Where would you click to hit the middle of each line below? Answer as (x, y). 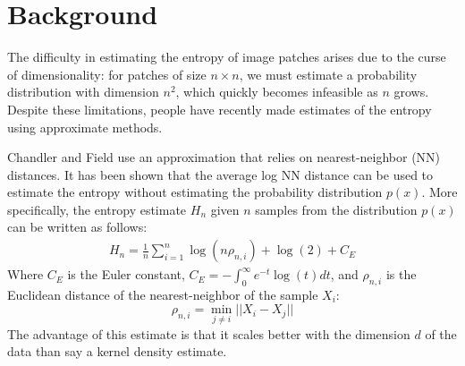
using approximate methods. (85, 127)
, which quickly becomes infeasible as (277, 92)
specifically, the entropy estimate (97, 209)
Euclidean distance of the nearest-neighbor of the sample (163, 294)
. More (440, 192)
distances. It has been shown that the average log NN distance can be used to (220, 174)
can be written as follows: (77, 227)
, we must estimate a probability (328, 74)
